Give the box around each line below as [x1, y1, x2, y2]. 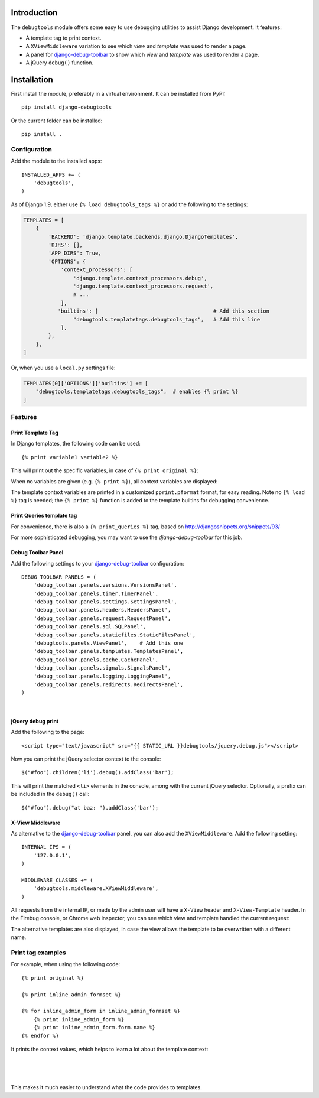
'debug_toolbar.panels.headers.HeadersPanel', [33, 606, 171, 613]
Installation [11, 74, 53, 85]
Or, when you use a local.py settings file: [11, 364, 116, 372]
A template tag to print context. [25, 34, 102, 41]
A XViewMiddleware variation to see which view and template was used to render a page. [25, 43, 247, 50]
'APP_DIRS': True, [48, 250, 102, 256]
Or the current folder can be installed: [11, 117, 103, 124]
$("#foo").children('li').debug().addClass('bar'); [21, 769, 174, 776]
